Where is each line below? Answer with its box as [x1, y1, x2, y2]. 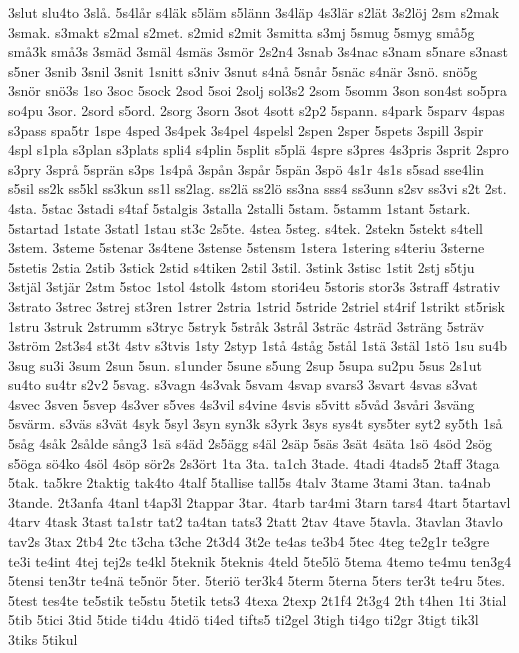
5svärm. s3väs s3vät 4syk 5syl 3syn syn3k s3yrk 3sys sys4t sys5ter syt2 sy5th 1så [8, 413, 503, 434]
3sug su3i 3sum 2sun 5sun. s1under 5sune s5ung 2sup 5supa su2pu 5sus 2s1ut [8, 354, 483, 375]
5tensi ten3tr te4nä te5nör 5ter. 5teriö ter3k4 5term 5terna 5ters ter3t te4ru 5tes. [8, 570, 506, 591]
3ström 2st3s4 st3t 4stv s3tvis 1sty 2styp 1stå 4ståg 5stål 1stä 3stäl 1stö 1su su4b [8, 335, 508, 356]
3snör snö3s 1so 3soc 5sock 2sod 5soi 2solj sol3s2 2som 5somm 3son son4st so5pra [8, 80, 508, 101]
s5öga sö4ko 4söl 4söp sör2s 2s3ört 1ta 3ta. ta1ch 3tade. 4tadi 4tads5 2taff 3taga [8, 452, 500, 473]
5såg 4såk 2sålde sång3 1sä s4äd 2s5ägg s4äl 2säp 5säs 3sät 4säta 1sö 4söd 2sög [8, 433, 493, 454]
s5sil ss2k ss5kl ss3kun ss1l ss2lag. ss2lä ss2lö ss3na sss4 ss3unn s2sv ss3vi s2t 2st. [8, 178, 507, 199]
